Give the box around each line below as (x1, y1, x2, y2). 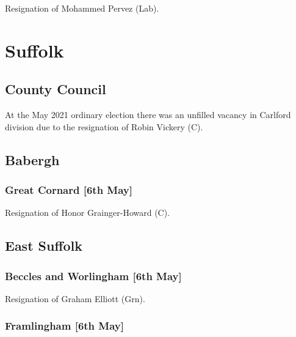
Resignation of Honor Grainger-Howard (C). (5, 206, 170, 219)
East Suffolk (5, 236, 83, 255)
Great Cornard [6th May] (5, 182, 133, 198)
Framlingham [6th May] (5, 318, 124, 333)
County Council (5, 80, 106, 98)
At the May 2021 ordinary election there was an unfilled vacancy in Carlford (5, 108, 291, 121)
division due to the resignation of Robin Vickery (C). (5, 120, 203, 133)
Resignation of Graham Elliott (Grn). (5, 292, 145, 305)
